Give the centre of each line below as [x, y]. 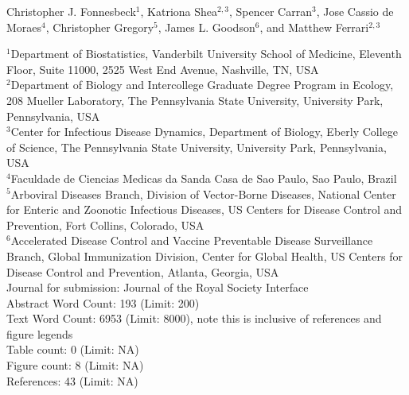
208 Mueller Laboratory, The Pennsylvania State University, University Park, [195, 100]
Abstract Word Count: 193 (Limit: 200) [103, 302]
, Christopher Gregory [100, 27]
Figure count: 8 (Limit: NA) [75, 365]
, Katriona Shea [179, 11]
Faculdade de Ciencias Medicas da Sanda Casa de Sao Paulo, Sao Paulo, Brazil [204, 178]
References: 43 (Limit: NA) [72, 380]
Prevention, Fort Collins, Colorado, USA [105, 225]
